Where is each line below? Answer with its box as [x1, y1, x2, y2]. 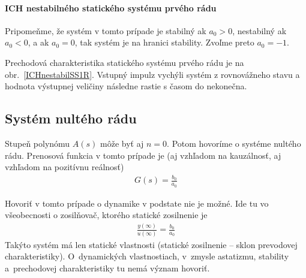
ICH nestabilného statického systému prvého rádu [5, 1, 217, 14]
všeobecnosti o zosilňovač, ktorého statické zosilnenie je [5, 208, 208, 221]
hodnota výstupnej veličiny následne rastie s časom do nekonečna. [5, 80, 247, 92]
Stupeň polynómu [5, 137, 70, 149]
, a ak [28, 36, 49, 49]
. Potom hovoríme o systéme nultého [167, 137, 301, 149]
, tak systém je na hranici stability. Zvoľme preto [74, 36, 254, 49]
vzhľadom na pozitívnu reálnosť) [5, 161, 124, 173]
